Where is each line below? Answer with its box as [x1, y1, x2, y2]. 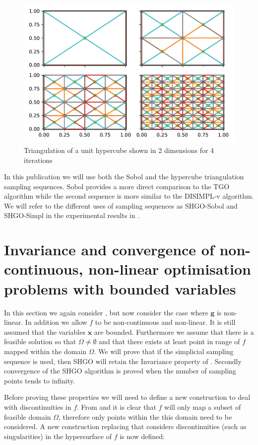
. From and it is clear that [77, 401, 156, 412]
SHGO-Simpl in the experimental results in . [4, 210, 140, 221]
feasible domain [4, 411, 51, 422]
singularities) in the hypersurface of [4, 431, 112, 441]
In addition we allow [25, 317, 87, 327]
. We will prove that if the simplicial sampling [94, 346, 234, 356]
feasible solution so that [4, 336, 76, 347]
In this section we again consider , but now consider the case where [4, 307, 208, 317]
